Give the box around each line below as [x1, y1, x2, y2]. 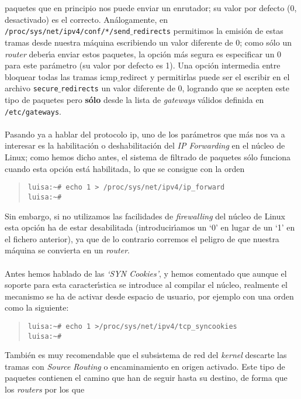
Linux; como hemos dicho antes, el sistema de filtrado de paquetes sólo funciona [5, 151, 291, 163]
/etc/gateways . [5, 105, 61, 117]
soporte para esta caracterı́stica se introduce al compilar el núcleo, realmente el [5, 278, 288, 291]
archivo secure [5, 82, 58, 94]
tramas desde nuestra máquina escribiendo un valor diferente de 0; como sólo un [5, 36, 292, 48]
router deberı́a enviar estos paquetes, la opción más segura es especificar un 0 [5, 47, 282, 60]
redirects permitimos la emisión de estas [133, 25, 283, 37]
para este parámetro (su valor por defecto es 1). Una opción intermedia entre [5, 59, 281, 71]
